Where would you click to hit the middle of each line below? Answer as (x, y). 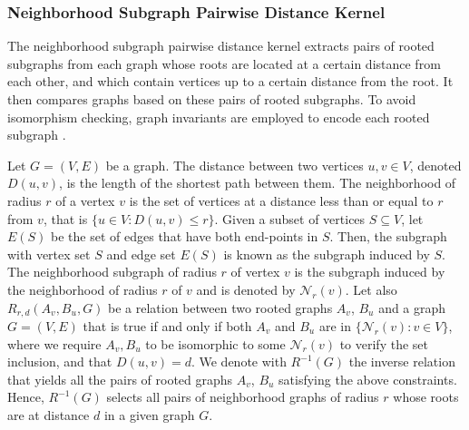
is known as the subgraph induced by (327, 254)
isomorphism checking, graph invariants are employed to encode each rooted (219, 117)
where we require (54, 343)
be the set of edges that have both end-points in (185, 236)
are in (335, 325)
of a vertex (85, 200)
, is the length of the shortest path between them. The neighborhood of (258, 183)
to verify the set (384, 343)
